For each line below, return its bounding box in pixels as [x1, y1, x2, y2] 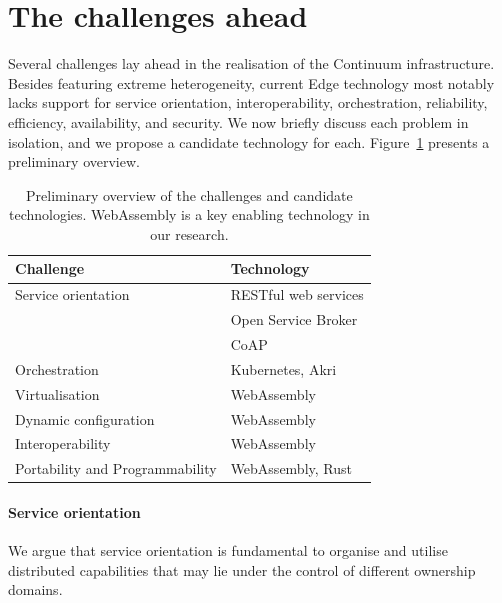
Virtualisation [15, 383, 100, 404]
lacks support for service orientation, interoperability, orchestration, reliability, [8, 92, 488, 113]
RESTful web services [230, 284, 364, 305]
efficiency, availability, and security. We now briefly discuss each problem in [8, 111, 469, 132]
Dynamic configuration [15, 408, 155, 429]
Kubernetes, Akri [230, 358, 337, 379]
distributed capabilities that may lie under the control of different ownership [8, 559, 476, 580]
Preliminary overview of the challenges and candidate [26, 184, 353, 205]
